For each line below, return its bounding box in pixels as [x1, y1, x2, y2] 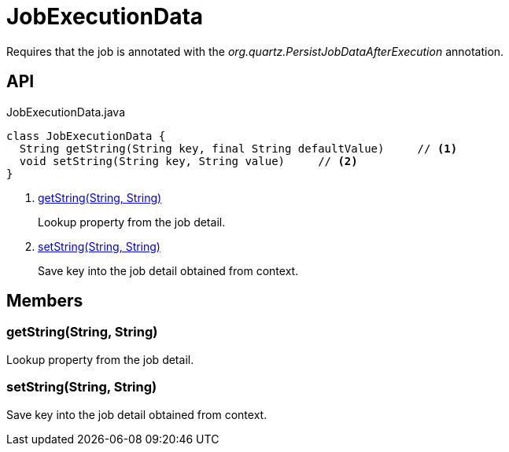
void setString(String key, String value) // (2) [19, 154, 358, 167]
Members [6, 291, 83, 311]
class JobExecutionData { [6, 129, 166, 142]
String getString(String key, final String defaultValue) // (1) [19, 141, 458, 155]
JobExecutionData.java [6, 105, 125, 119]
